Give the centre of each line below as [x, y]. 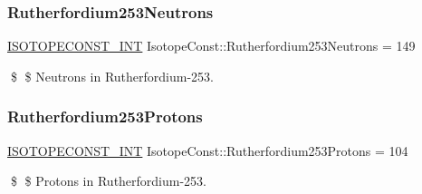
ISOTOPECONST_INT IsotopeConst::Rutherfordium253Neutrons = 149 [211, 46]
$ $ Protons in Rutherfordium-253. [109, 181]
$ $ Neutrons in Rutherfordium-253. [112, 76]
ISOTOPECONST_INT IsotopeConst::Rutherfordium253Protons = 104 [208, 150]
